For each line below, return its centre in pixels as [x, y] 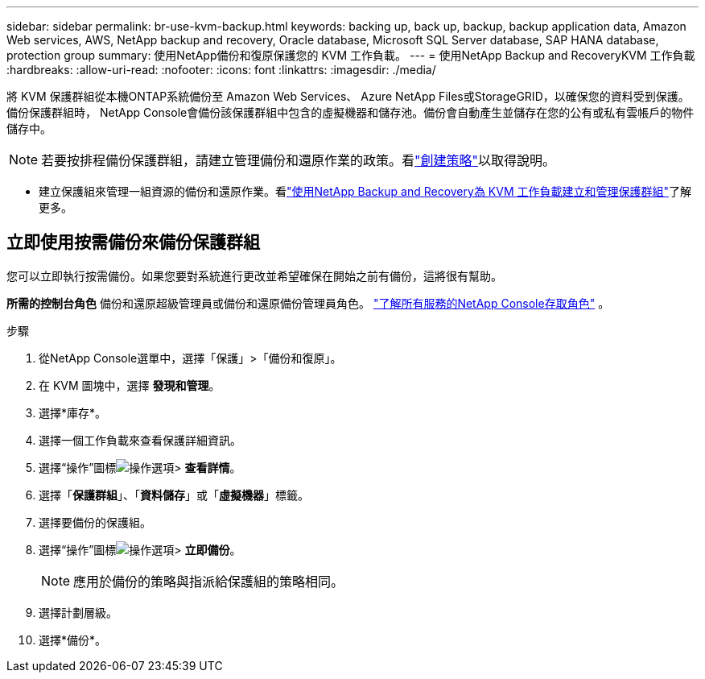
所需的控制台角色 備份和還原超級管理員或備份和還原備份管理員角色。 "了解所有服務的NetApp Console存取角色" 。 [308, 303]
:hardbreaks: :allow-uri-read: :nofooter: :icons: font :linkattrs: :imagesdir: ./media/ [221, 70]
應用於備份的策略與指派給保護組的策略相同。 [209, 581]
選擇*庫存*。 [73, 412]
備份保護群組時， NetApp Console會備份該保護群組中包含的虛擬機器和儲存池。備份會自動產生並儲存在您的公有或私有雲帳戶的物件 [350, 112]
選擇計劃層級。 [78, 612]
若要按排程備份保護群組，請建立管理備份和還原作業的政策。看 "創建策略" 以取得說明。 [299, 160]
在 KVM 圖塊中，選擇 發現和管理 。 [130, 385]
